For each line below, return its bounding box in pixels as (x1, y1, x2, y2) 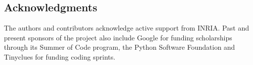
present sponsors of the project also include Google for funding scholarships (4, 32, 232, 42)
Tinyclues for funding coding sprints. (4, 51, 116, 62)
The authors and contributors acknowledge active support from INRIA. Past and (4, 23, 249, 33)
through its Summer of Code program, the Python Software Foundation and (4, 42, 235, 52)
